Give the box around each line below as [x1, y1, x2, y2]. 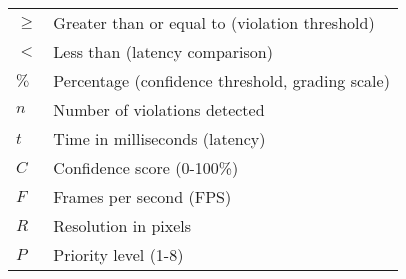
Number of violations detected [53, 98, 265, 121]
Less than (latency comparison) [53, 40, 273, 63]
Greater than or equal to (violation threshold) [53, 11, 375, 34]
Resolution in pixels [53, 214, 192, 237]
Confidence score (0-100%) [53, 156, 239, 179]
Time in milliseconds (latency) [53, 127, 266, 150]
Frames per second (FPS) [53, 185, 232, 208]
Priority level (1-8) [53, 243, 184, 266]
